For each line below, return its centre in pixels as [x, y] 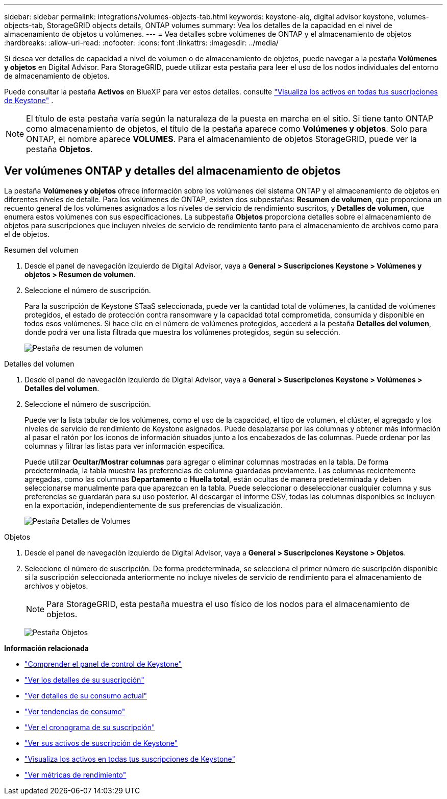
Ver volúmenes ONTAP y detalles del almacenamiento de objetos [172, 171]
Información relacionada [46, 648]
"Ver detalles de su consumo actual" [86, 695]
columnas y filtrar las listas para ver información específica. [125, 446]
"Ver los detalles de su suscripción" [84, 680]
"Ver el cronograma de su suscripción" [90, 727]
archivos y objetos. [56, 586]
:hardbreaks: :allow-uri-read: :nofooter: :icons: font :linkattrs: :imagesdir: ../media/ [141, 43]
